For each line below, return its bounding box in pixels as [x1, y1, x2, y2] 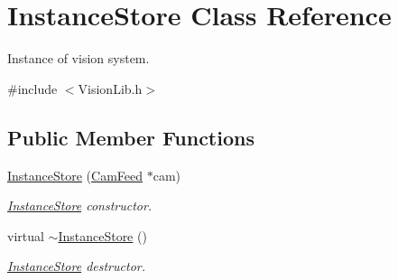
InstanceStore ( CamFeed [7, 165, 143, 184]
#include [7, 79, 58, 98]
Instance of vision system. [7, 49, 150, 68]
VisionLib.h [78, 79, 143, 98]
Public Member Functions [7, 123, 255, 151]
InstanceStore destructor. [7, 257, 145, 275]
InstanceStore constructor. [7, 196, 153, 215]
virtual [7, 226, 44, 245]
